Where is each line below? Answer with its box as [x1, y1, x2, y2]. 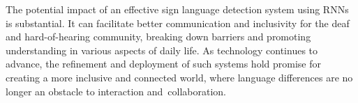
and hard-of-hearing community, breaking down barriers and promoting [6, 29, 311, 44]
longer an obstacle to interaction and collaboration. [6, 84, 227, 98]
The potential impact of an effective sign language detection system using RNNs [6, 2, 349, 16]
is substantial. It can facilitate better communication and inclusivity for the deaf [6, 15, 350, 30]
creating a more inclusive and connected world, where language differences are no [6, 70, 353, 84]
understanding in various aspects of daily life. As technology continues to [6, 42, 318, 57]
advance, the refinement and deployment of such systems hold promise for [6, 56, 321, 71]
